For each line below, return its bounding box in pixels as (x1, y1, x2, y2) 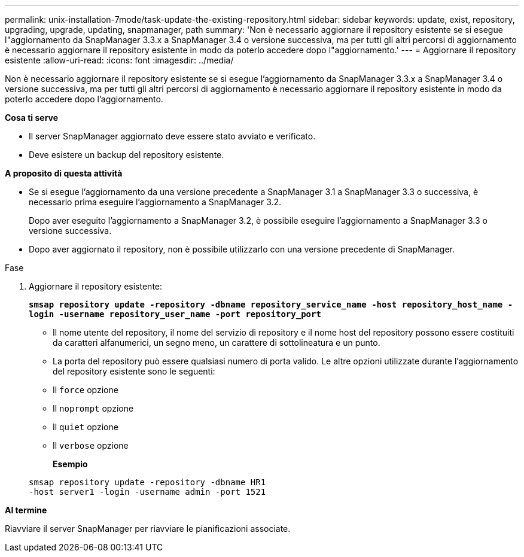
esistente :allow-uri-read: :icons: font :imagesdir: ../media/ (5, 55, 234, 65)
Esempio (53, 459, 88, 469)
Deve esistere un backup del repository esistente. (29, 150, 224, 160)
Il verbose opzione (53, 440, 129, 451)
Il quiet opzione (53, 422, 118, 432)
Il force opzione (53, 385, 118, 395)
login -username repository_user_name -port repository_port (29, 309, 321, 319)
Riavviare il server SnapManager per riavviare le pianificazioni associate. (5, 523, 291, 534)
